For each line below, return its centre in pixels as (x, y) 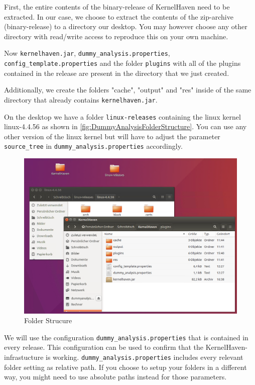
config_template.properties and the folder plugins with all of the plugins (122, 63)
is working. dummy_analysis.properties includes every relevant (145, 357)
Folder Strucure (48, 320)
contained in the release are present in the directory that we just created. (117, 73)
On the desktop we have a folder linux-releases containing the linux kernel (122, 116)
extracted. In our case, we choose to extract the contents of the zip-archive (119, 16)
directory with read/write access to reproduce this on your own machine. (116, 36)
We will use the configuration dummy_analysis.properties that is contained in (126, 337)
